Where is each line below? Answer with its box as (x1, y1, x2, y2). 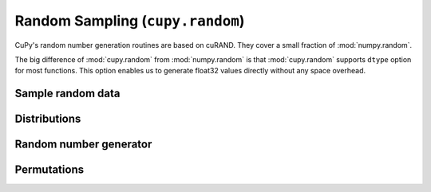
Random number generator (14, 138, 152, 151)
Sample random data (14, 87, 121, 100)
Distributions (14, 112, 81, 126)
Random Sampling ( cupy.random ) (14, 12, 245, 29)
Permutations (14, 163, 84, 177)
